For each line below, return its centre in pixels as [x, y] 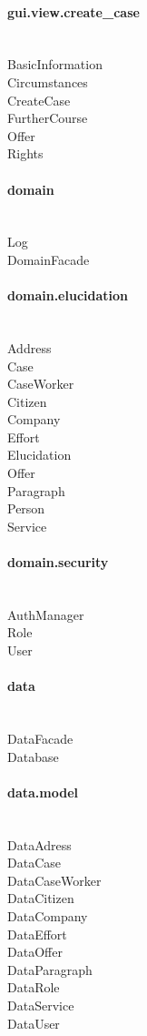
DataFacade [40, 739]
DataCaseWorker [54, 880]
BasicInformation [55, 64]
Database [33, 756]
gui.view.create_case [73, 11]
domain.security [58, 562]
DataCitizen [41, 898]
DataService [41, 1005]
